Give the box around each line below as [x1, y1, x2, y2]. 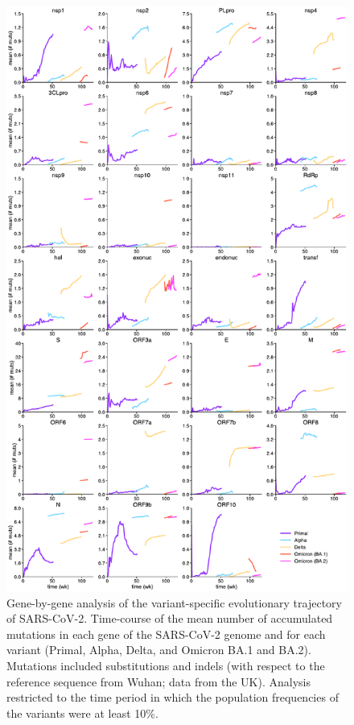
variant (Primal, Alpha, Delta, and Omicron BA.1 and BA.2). [6, 641, 311, 658]
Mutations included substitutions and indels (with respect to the [6, 657, 325, 673]
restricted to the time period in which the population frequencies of [6, 689, 339, 706]
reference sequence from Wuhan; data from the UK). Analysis [6, 673, 311, 690]
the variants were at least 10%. [6, 704, 158, 721]
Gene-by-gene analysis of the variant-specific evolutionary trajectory [6, 594, 342, 611]
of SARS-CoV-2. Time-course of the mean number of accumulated [6, 610, 333, 627]
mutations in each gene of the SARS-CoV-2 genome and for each [6, 625, 326, 642]
